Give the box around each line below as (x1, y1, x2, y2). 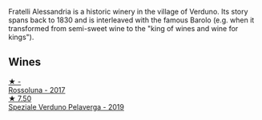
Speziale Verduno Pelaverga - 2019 (8, 102, 124, 111)
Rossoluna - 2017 (8, 85, 66, 94)
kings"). (8, 32, 34, 42)
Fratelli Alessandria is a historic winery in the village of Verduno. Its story (8, 7, 248, 16)
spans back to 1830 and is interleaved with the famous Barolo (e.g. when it (8, 15, 255, 25)
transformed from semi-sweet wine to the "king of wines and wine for (8, 24, 239, 33)
